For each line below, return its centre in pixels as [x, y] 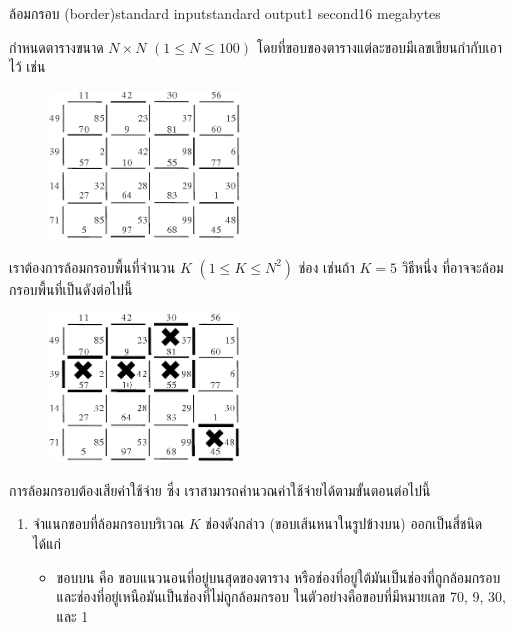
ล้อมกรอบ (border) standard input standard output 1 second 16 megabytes [225, 13]
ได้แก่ [46, 543]
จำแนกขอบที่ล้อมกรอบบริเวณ [108, 523]
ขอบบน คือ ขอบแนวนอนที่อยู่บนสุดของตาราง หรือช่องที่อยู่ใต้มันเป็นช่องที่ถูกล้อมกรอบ [278, 576]
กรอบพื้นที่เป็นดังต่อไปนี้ [71, 288]
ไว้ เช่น [27, 66]
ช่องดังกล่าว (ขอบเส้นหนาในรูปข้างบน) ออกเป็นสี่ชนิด [344, 523]
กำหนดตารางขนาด [56, 46]
